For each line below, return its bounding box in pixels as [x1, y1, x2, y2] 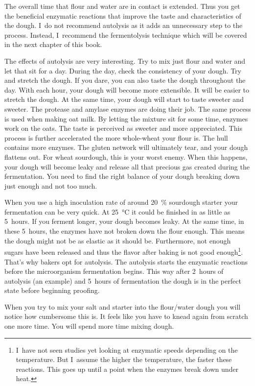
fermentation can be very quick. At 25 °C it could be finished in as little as [4, 206, 231, 217]
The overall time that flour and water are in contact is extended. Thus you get [4, 1, 240, 11]
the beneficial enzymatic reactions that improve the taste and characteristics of [4, 10, 241, 21]
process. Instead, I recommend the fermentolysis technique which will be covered [4, 29, 247, 40]
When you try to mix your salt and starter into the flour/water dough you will [4, 301, 241, 312]
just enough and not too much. [4, 180, 97, 191]
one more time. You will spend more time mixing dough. [4, 321, 174, 331]
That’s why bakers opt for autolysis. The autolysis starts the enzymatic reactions [4, 256, 248, 266]
